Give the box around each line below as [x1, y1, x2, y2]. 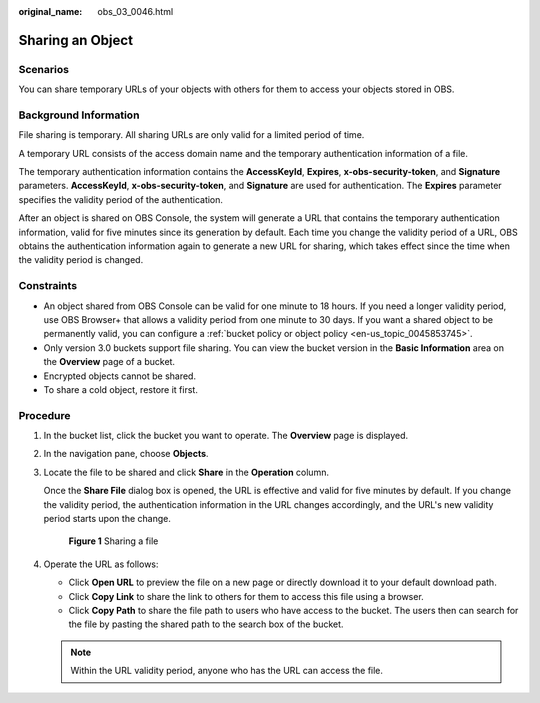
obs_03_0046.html [97, 6, 174, 17]
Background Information [18, 108, 140, 122]
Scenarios [18, 62, 70, 76]
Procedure [18, 408, 71, 422]
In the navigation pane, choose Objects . [43, 448, 209, 460]
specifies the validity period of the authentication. [18, 193, 224, 205]
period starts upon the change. [43, 513, 172, 524]
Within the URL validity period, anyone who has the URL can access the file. [70, 665, 384, 677]
